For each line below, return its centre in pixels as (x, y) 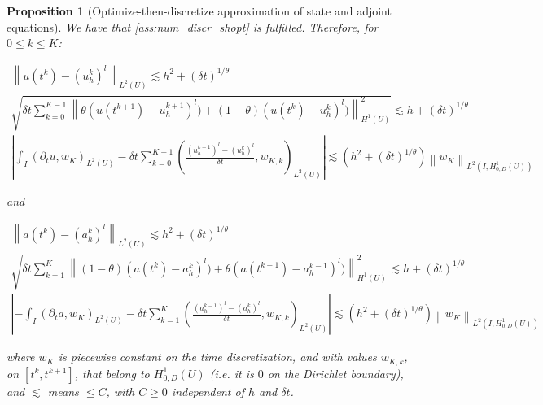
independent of (208, 391)
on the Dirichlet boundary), (335, 373)
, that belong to (112, 373)
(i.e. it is (232, 373)
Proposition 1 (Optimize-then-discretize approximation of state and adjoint (199, 11)
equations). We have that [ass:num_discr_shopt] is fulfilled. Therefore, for (193, 26)
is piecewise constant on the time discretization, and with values (217, 357)
